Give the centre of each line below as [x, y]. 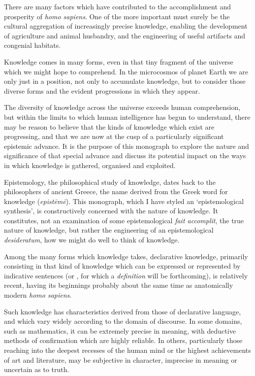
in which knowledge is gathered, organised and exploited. [90, 165]
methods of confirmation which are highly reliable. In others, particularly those [123, 340]
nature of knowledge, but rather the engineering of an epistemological [109, 230]
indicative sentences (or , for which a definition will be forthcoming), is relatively [126, 275]
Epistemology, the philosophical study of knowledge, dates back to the [110, 182]
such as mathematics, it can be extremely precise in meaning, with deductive [120, 330]
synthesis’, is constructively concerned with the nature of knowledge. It [111, 211]
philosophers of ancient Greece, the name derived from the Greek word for [116, 191]
